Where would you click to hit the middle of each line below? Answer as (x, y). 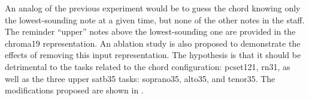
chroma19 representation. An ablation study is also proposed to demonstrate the (153, 43)
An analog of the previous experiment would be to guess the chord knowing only (153, 8)
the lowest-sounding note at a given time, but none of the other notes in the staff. (155, 19)
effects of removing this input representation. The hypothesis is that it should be (153, 55)
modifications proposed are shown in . (74, 90)
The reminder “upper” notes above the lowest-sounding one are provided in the (150, 31)
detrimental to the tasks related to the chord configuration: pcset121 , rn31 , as (148, 66)
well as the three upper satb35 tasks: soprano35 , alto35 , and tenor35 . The (140, 78)
